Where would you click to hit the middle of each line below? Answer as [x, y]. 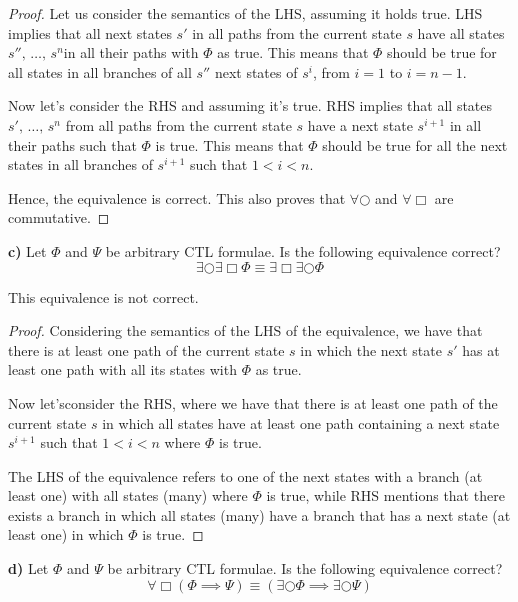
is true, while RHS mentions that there [385, 495]
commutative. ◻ [59, 217]
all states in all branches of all [100, 71]
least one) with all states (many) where [128, 495]
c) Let [27, 250]
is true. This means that [229, 144]
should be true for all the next [415, 144]
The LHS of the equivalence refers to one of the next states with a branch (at [245, 475]
